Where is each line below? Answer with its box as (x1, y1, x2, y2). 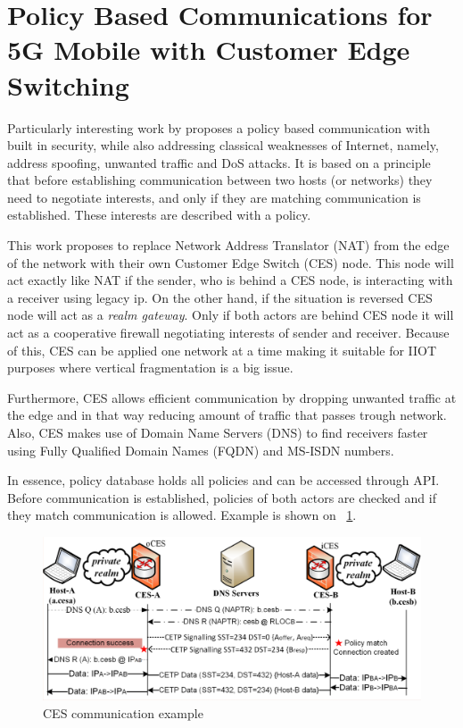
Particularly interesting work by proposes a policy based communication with (7, 118, 431, 137)
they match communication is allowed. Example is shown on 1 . (7, 506, 357, 524)
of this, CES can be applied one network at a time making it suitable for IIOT (7, 340, 437, 359)
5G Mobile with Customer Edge (7, 31, 410, 68)
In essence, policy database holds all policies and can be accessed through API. (7, 471, 440, 490)
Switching (7, 66, 129, 103)
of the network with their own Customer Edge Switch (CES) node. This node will (7, 253, 454, 272)
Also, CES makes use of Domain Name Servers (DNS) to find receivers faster (7, 423, 428, 441)
